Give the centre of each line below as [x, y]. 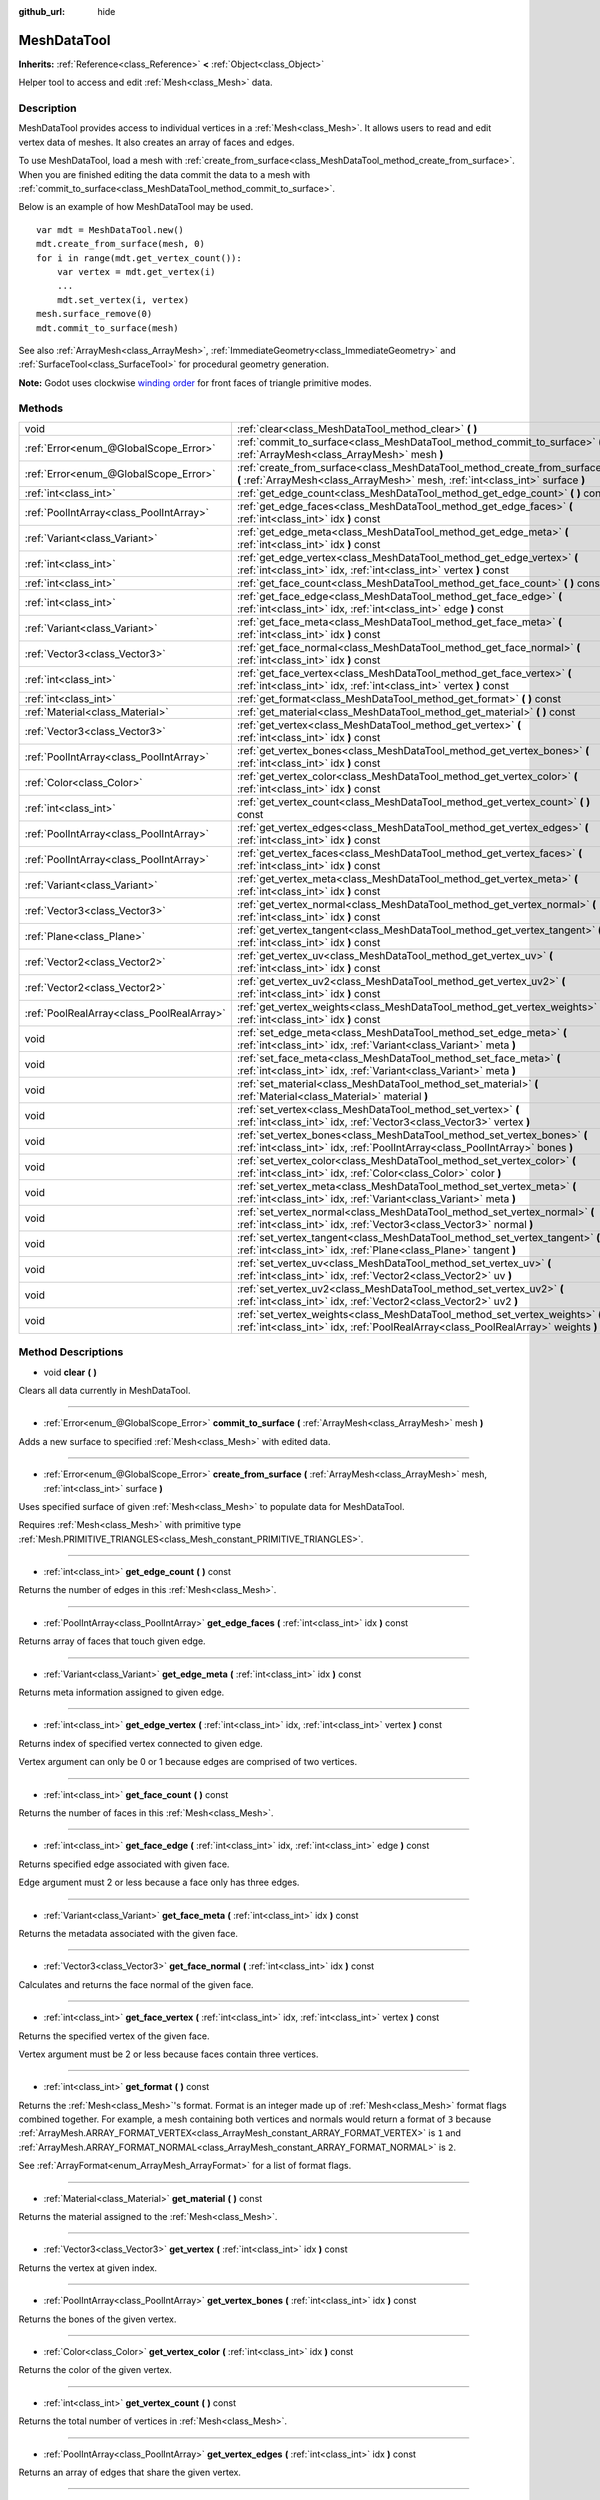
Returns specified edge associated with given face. [124, 1864]
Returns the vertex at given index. [88, 2267]
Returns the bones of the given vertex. [97, 2319]
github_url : [41, 11]
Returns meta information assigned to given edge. [121, 1692]
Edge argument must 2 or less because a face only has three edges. [159, 1882]
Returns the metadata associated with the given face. [128, 1933]
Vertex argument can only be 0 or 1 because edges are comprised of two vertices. [188, 1762]
